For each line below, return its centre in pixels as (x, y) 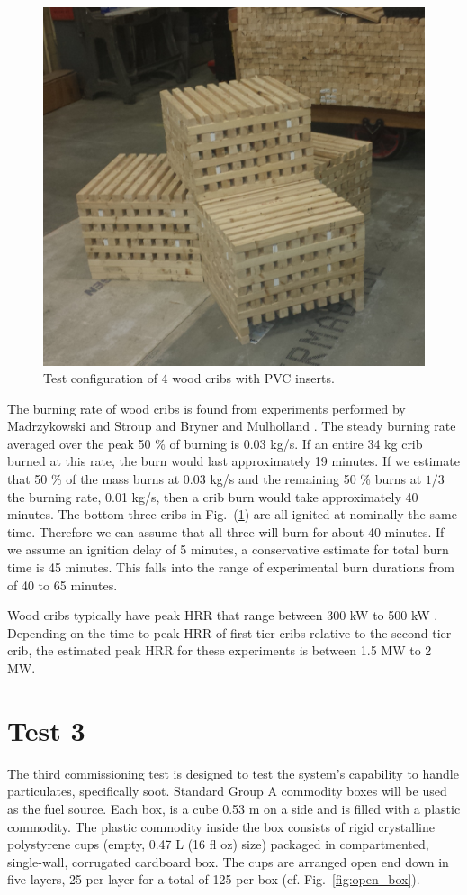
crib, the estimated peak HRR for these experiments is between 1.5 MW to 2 (220, 650)
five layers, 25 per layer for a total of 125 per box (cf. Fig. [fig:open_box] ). (214, 879)
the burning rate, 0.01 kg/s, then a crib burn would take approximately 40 (213, 496)
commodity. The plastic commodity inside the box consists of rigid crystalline (221, 826)
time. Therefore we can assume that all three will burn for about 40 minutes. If (226, 531)
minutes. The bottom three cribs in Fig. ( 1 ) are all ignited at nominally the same (232, 514)
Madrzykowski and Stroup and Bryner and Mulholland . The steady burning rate (232, 426)
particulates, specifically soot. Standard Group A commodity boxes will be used (227, 791)
